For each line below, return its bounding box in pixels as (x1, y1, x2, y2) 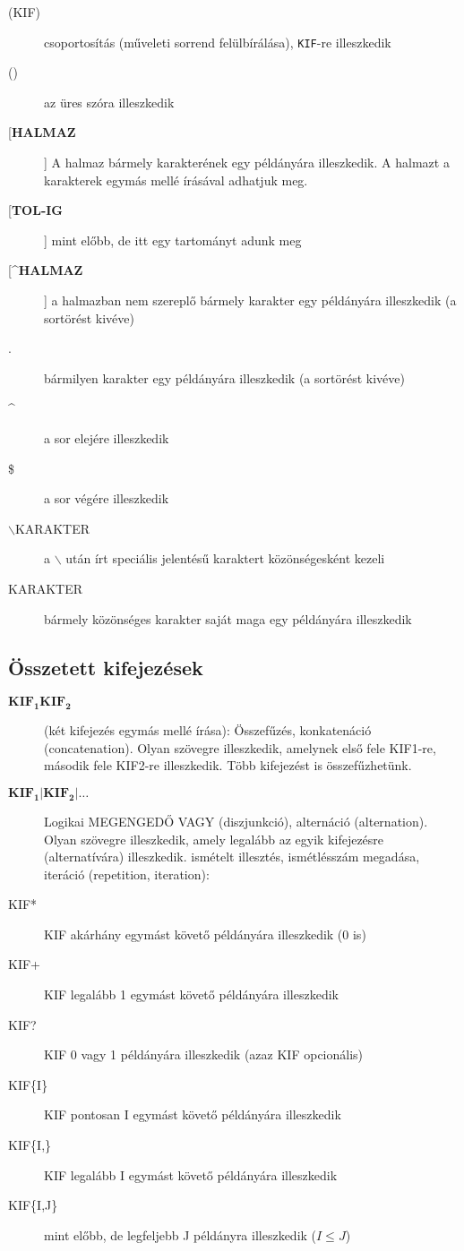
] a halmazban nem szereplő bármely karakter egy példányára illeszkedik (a (44, 291, 457, 309)
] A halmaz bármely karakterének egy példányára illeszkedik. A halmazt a (44, 153, 450, 172)
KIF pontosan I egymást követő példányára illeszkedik (44, 1105, 341, 1124)
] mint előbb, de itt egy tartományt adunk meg (44, 230, 302, 249)
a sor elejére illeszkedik (44, 428, 169, 447)
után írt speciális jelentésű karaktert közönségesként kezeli (65, 549, 385, 568)
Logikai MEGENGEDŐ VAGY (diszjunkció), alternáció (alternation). (44, 811, 428, 830)
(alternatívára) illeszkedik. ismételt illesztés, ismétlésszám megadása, (44, 847, 420, 866)
